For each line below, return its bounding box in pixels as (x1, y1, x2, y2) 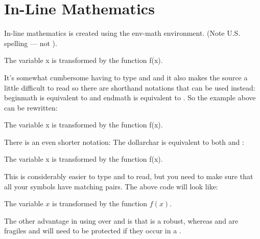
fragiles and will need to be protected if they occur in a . (4, 225, 181, 236)
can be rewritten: (4, 102, 58, 113)
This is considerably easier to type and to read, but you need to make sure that (4, 171, 253, 182)
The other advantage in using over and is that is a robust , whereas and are (4, 215, 239, 226)
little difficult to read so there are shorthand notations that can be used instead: (4, 82, 255, 93)
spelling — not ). (4, 37, 57, 48)
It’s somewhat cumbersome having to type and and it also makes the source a (4, 72, 248, 82)
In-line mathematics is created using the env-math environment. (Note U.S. (4, 28, 241, 38)
